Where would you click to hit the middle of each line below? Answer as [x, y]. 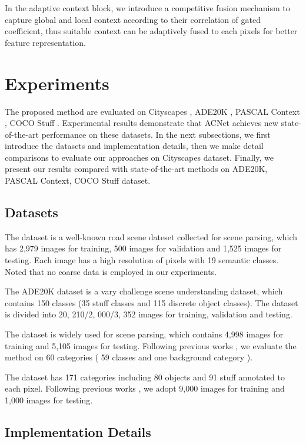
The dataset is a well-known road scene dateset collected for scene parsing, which [151, 236]
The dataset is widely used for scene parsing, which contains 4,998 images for [144, 334]
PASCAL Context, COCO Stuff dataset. [78, 180]
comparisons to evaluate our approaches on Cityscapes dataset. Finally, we [139, 157]
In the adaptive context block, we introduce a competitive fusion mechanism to [147, 8]
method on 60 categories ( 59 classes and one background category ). [129, 357]
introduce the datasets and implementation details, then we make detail [134, 146]
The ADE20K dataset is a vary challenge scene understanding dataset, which [144, 291]
